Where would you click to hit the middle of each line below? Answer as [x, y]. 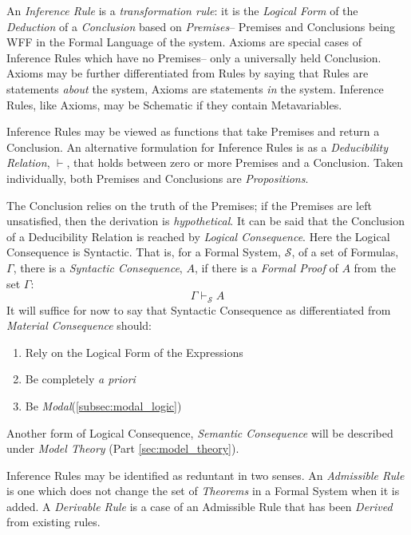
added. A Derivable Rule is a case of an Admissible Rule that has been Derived [200, 506]
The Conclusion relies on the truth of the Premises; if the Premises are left [189, 205]
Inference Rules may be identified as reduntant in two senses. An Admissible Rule [205, 475]
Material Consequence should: [79, 325]
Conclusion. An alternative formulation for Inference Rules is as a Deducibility [198, 147]
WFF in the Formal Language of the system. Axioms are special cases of [184, 42]
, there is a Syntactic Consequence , [98, 267]
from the [375, 267]
